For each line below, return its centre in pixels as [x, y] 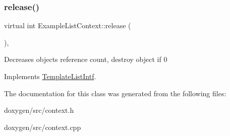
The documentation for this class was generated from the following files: [115, 93]
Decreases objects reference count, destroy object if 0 [86, 59]
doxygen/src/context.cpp [43, 127]
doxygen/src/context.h [39, 110]
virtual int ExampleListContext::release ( [68, 25]
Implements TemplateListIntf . [50, 76]
